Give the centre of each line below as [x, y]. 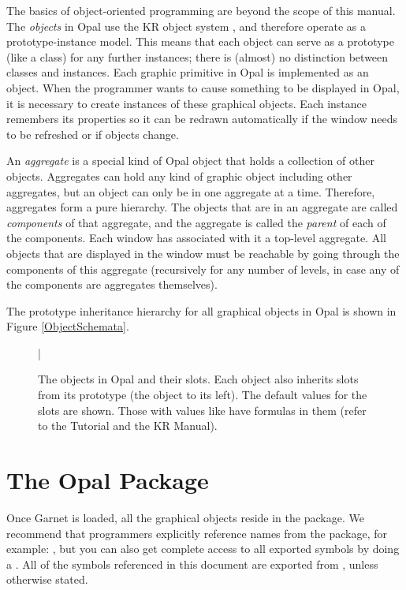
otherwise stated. [47, 579]
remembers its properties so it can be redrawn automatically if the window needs [202, 119]
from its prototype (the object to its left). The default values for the [203, 395]
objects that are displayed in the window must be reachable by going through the [203, 253]
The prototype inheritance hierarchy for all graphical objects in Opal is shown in [201, 310]
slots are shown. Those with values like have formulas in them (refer [202, 410]
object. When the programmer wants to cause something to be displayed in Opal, [203, 87]
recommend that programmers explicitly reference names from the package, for [197, 533]
